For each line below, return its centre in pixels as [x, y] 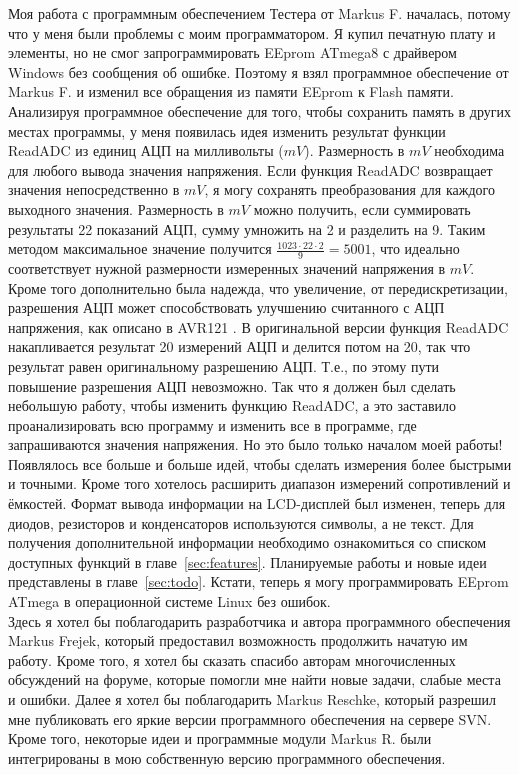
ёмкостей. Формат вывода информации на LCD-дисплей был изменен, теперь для [257, 503]
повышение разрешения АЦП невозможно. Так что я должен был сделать [232, 385]
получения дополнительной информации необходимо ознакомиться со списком [247, 542]
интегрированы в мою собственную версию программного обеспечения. [227, 757]
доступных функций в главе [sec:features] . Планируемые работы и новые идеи [247, 561]
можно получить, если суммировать [362, 208]
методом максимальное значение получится [140, 248]
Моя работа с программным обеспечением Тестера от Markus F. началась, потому [259, 13]
